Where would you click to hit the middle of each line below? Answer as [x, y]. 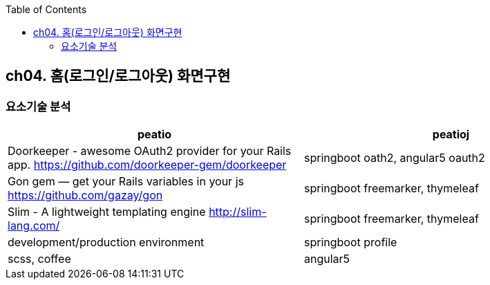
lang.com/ [34, 226]
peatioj [451, 135]
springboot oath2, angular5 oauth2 [395, 158]
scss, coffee [39, 259]
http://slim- [238, 212]
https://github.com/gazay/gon [85, 195]
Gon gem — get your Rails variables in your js [126, 182]
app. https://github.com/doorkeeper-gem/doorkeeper [147, 165]
